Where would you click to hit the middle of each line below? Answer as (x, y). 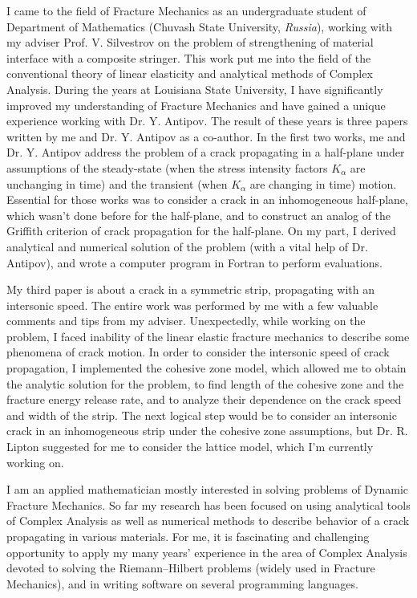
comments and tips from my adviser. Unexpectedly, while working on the (186, 321)
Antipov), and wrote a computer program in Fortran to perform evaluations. (194, 262)
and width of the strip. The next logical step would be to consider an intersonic (202, 415)
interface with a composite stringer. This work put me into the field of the (189, 57)
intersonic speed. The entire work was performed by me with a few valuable (192, 305)
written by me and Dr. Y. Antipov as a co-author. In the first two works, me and (206, 136)
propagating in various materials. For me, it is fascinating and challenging (188, 536)
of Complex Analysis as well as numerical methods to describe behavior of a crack (208, 521)
